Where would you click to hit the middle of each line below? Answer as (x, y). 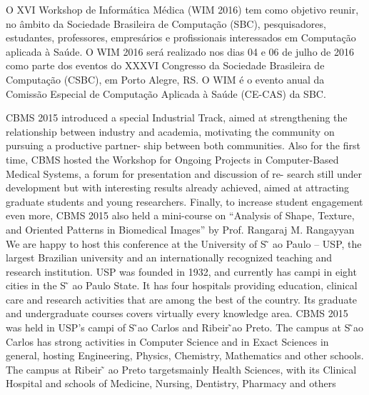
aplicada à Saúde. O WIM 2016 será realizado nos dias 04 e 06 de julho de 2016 (180, 51)
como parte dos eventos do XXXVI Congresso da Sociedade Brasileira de (165, 65)
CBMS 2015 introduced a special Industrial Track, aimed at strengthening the (177, 117)
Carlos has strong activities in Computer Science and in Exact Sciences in (167, 341)
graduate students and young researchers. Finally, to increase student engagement (184, 201)
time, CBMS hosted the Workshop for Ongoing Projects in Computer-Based (172, 159)
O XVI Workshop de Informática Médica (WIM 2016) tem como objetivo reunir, (182, 9)
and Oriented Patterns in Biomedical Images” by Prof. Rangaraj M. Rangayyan (180, 229)
